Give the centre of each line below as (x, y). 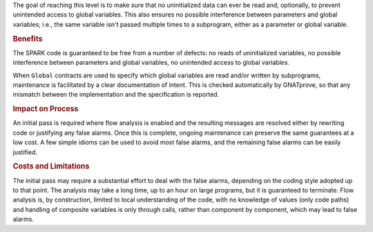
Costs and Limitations (51, 166)
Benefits (28, 39)
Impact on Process (46, 109)
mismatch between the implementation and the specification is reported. (116, 95)
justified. (25, 152)
